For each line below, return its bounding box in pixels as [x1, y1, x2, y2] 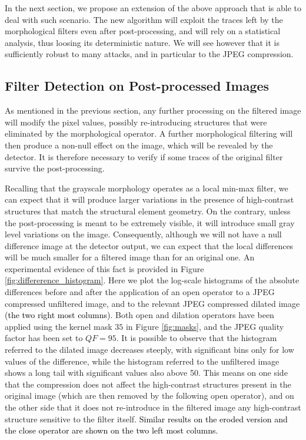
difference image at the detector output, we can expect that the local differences [5, 239, 294, 252]
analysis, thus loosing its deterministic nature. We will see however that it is [5, 36, 280, 48]
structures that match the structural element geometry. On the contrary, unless [5, 204, 291, 217]
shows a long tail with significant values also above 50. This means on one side [5, 366, 288, 379]
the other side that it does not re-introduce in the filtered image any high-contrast [5, 401, 301, 413]
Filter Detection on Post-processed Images [5, 77, 270, 95]
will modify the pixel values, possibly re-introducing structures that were [5, 115, 267, 128]
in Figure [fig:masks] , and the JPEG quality [125, 320, 284, 332]
